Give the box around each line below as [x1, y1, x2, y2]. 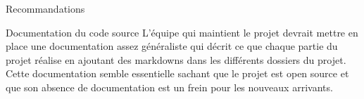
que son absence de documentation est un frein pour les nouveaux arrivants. [6, 79, 333, 94]
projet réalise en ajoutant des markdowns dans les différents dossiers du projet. [6, 52, 346, 67]
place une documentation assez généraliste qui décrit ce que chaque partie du [6, 39, 338, 53]
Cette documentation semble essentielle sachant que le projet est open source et [6, 66, 349, 81]
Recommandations [6, 1, 85, 15]
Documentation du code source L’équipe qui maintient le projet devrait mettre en [6, 25, 358, 39]
